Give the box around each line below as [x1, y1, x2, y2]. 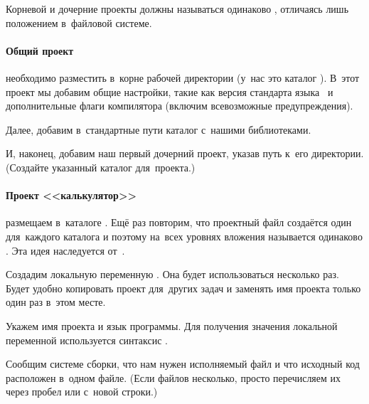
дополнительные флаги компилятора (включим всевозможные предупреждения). [6, 98, 353, 113]
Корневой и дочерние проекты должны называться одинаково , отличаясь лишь [6, 1, 349, 16]
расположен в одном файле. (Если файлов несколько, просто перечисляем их [6, 370, 341, 385]
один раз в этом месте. [6, 294, 106, 309]
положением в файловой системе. [6, 15, 152, 30]
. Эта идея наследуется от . [6, 243, 125, 257]
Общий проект [6, 43, 74, 58]
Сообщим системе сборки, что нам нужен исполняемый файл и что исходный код [6, 356, 360, 371]
